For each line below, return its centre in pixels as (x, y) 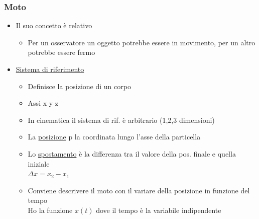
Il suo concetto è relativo (54, 25)
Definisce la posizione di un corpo (79, 86)
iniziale (39, 163)
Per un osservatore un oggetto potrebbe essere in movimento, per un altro (142, 42)
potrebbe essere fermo (61, 52)
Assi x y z (43, 103)
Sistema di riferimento (50, 69)
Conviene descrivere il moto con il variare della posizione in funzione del (139, 190)
